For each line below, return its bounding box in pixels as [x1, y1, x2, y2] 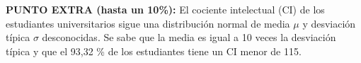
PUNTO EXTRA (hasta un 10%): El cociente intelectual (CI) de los [6, 2, 325, 16]
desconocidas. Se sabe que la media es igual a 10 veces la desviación [42, 30, 336, 45]
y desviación [302, 16, 356, 30]
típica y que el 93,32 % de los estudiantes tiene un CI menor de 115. [6, 43, 302, 58]
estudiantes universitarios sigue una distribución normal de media [6, 16, 290, 30]
